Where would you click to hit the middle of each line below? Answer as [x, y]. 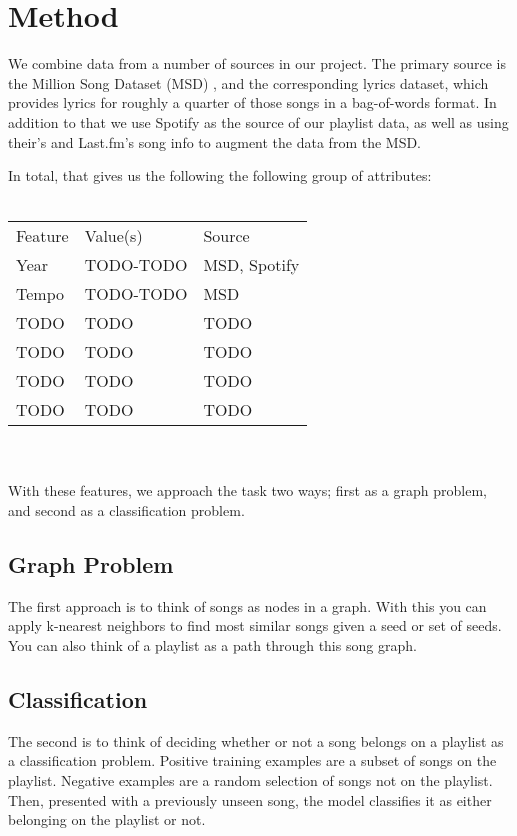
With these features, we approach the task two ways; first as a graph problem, [247, 490]
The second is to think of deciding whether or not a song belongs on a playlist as [256, 740]
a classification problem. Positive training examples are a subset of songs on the [252, 760]
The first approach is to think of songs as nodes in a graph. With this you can [247, 605]
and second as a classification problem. [126, 510]
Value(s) [113, 236]
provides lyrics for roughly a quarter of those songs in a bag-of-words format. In [252, 102]
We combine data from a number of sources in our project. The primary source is [257, 63]
